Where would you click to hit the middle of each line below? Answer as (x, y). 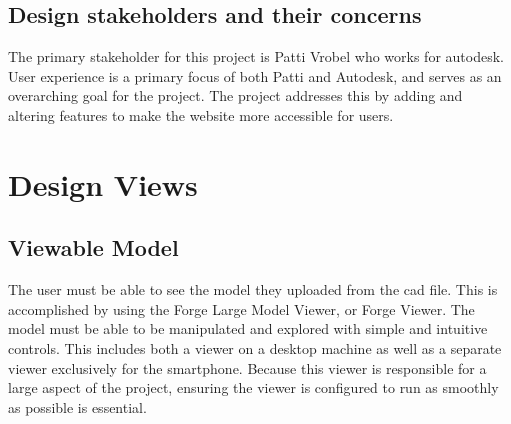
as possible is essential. (77, 406)
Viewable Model (93, 247)
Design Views (103, 183)
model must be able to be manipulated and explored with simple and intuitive (248, 328)
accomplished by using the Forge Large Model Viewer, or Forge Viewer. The (241, 308)
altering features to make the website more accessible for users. (201, 114)
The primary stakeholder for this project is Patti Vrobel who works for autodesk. (256, 56)
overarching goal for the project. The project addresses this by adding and (235, 95)
